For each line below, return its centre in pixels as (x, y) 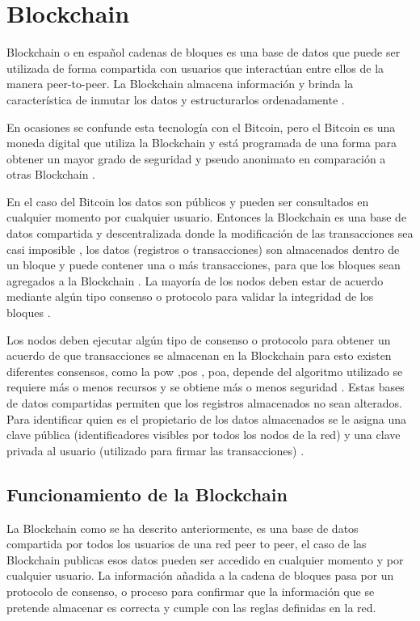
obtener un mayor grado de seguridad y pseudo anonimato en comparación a (196, 158)
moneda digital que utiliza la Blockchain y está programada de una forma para (202, 143)
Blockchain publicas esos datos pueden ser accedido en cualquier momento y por (205, 559)
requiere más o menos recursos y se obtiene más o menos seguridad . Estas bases (206, 387)
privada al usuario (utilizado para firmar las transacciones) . (155, 450)
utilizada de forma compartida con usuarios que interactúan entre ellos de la (195, 68)
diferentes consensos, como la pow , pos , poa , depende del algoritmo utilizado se (205, 371)
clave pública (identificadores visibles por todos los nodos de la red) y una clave (204, 435)
